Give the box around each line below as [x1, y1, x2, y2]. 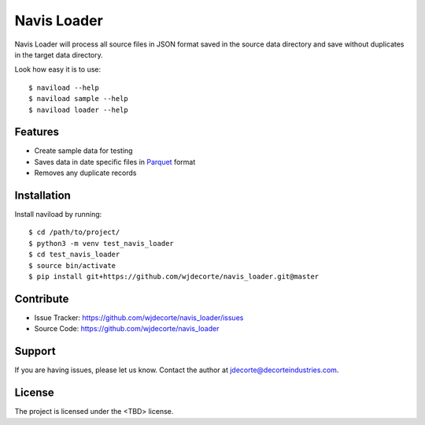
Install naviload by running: [14, 210, 102, 219]
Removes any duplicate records [34, 168, 137, 177]
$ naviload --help [28, 83, 100, 92]
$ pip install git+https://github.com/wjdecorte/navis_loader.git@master [28, 272, 320, 281]
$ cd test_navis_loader [28, 250, 120, 259]
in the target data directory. [14, 50, 104, 59]
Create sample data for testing [34, 146, 133, 155]
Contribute [14, 292, 69, 305]
